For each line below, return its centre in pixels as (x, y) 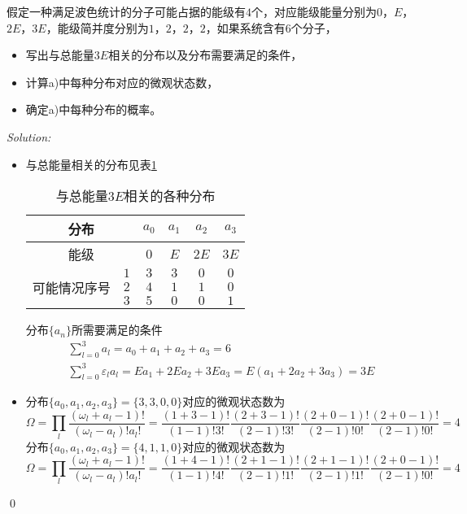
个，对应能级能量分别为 (314, 11)
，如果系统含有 (245, 27)
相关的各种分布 (170, 196)
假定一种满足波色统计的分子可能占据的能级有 (126, 11)
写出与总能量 (60, 55)
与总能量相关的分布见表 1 (91, 164)
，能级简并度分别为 (97, 27)
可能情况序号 (71, 287)
